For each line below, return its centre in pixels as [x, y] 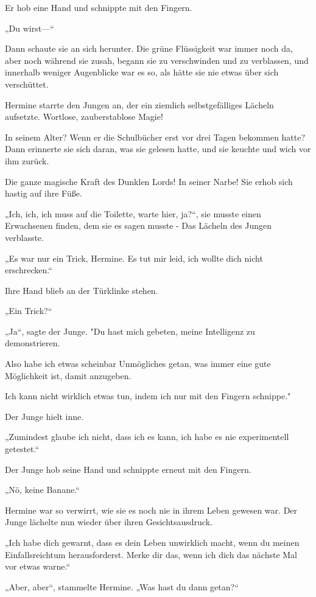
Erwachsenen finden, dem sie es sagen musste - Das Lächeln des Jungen [139, 225]
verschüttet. [27, 84]
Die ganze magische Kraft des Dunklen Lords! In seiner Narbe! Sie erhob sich [149, 181]
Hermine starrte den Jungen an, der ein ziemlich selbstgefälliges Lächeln [139, 104]
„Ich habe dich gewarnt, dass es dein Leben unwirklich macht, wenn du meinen [152, 542]
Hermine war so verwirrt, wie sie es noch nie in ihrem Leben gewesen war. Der [151, 510]
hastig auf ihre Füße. [44, 193]
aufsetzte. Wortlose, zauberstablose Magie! [84, 117]
